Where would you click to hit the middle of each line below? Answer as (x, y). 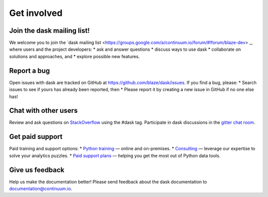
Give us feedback (37, 170)
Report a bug (30, 70)
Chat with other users (43, 111)
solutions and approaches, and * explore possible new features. (74, 56)
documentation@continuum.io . (41, 189)
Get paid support (36, 137)
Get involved (36, 13)
